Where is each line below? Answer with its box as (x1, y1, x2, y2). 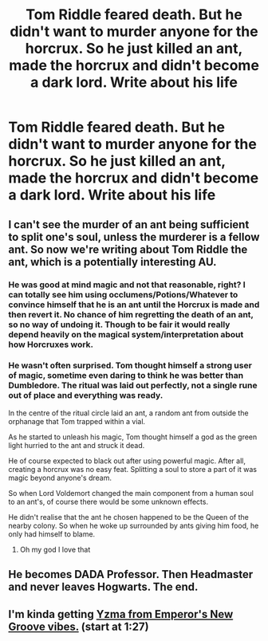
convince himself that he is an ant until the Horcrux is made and (8, 299, 260, 310)
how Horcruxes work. (8, 339, 94, 350)
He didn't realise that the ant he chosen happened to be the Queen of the (8, 512, 249, 521)
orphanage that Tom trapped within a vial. (8, 416, 146, 426)
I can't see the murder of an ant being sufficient (8, 218, 250, 231)
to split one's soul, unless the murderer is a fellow (8, 230, 260, 244)
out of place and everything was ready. (8, 390, 164, 401)
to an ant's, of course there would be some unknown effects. (8, 497, 209, 506)
